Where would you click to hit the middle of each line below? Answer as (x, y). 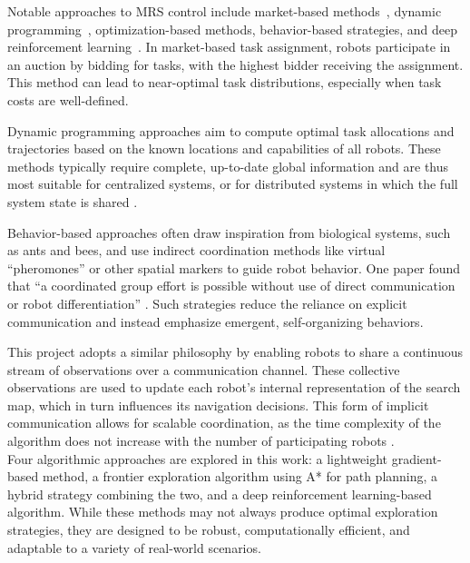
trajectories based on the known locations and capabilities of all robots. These (224, 148)
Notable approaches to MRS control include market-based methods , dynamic (225, 11)
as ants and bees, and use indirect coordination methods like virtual (196, 250)
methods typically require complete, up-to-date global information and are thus (228, 166)
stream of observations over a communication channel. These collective (204, 369)
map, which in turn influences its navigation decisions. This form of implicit (218, 405)
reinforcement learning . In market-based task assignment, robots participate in (229, 47)
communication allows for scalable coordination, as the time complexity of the (224, 423)
